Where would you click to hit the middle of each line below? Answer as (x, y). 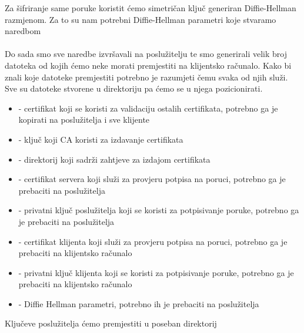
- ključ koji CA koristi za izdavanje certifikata (101, 139)
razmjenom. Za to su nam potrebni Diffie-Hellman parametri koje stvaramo (141, 19)
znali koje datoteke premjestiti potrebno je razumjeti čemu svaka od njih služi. (146, 77)
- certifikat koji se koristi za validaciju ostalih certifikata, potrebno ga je (148, 108)
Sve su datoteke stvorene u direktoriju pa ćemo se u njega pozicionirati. (134, 88)
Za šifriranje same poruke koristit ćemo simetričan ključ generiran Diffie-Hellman (151, 8)
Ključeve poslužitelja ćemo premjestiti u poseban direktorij (111, 323)
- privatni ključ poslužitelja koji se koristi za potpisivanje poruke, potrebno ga (159, 210)
